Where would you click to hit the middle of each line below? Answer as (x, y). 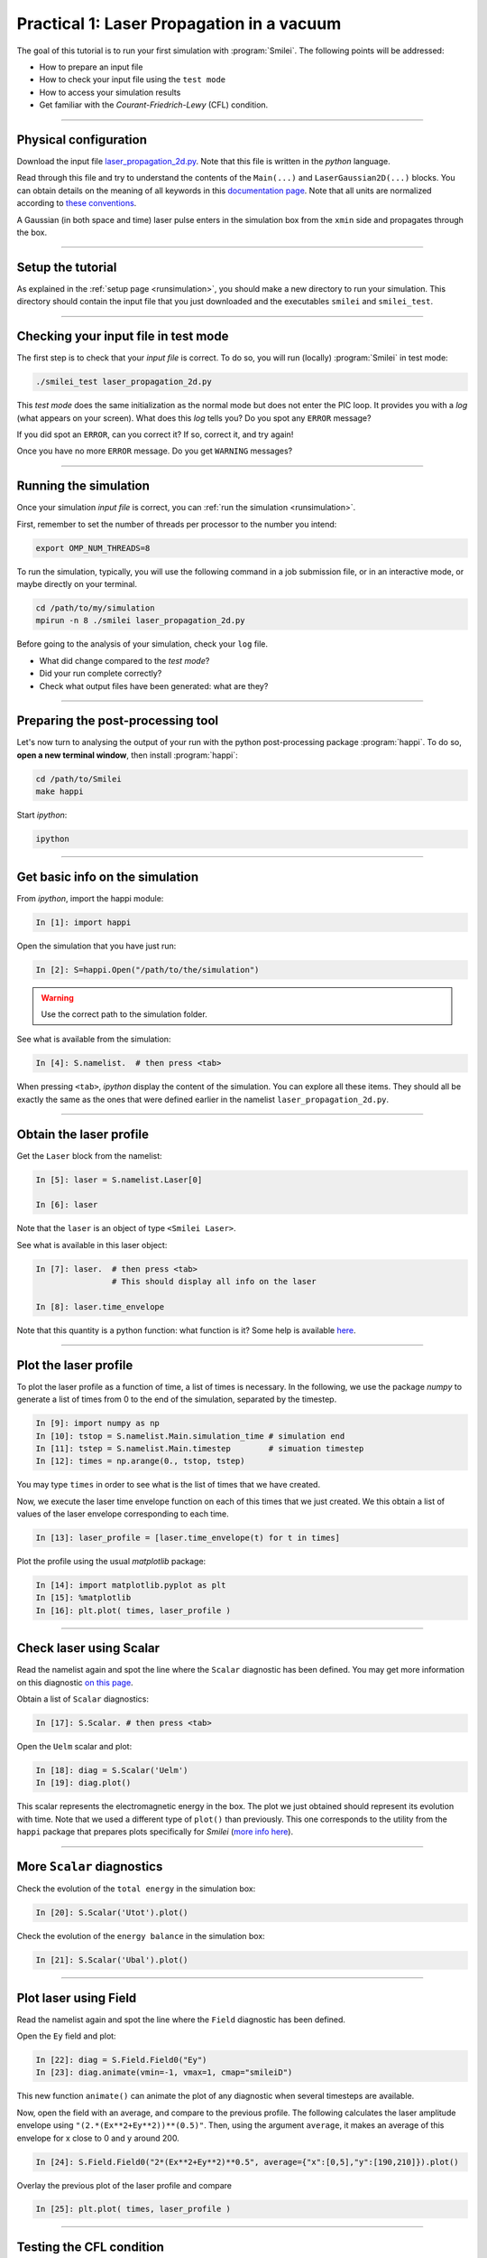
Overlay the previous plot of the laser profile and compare (124, 2185)
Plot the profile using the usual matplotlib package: (111, 1562)
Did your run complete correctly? (101, 674)
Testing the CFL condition (90, 2247)
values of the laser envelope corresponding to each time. (123, 1514)
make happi (60, 792)
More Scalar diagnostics (90, 1866)
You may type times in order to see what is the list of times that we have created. (168, 1485)
